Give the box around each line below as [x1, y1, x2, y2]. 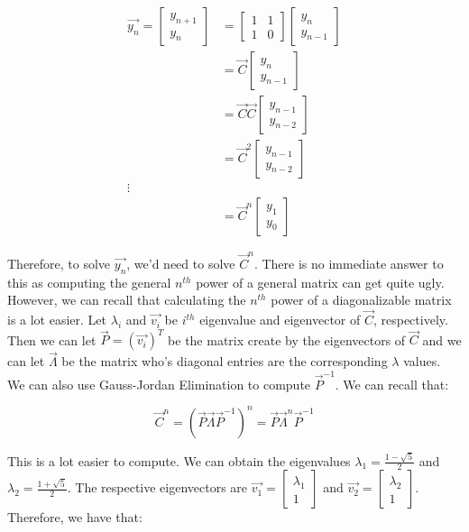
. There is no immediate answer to [253, 253, 444, 272]
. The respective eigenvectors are [67, 478, 248, 497]
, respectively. [372, 310, 448, 329]
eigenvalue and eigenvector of [199, 310, 361, 329]
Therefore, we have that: [7, 508, 143, 527]
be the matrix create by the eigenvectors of [168, 330, 406, 349]
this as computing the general [7, 272, 171, 291]
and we [422, 330, 462, 349]
